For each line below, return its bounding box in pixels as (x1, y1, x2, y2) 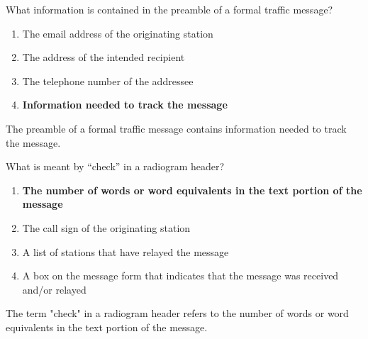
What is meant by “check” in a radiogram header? (6, 159, 225, 174)
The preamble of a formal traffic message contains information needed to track (6, 121, 347, 135)
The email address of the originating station (22, 26, 213, 40)
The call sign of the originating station (22, 220, 191, 235)
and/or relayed (22, 282, 87, 296)
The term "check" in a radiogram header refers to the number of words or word (6, 306, 349, 321)
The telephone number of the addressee (22, 73, 194, 88)
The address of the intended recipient (22, 50, 185, 65)
